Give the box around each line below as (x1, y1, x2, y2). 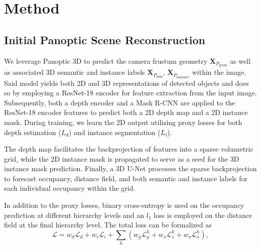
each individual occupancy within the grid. (4, 183, 136, 193)
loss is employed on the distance (154, 209, 252, 220)
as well (230, 55, 251, 66)
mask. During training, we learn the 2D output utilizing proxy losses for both (4, 116, 242, 127)
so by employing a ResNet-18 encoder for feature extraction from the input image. (4, 87, 257, 98)
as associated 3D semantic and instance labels (4, 67, 145, 77)
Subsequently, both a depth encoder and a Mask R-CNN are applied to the (4, 97, 235, 107)
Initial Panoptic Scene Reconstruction (4, 32, 205, 47)
